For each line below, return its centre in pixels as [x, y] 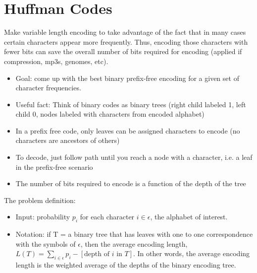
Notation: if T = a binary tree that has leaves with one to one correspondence [134, 234]
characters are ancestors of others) [68, 140]
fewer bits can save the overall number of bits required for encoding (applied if [123, 51]
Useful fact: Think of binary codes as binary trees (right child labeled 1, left [131, 104]
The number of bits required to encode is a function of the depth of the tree [131, 183]
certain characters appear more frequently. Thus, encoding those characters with [126, 41]
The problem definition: [40, 200]
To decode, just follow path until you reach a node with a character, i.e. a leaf [134, 157]
